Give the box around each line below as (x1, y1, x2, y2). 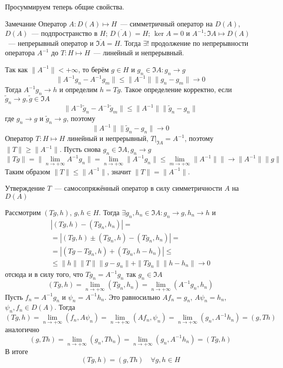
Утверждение (5, 183, 45, 193)
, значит (107, 166, 131, 176)
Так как (5, 64, 28, 74)
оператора (5, 47, 35, 58)
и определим (59, 84, 98, 95)
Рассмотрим (5, 207, 41, 217)
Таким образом (5, 166, 50, 176)
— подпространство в (31, 28, 98, 38)
